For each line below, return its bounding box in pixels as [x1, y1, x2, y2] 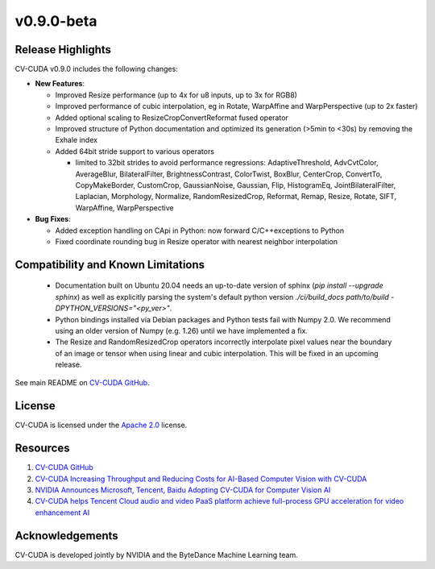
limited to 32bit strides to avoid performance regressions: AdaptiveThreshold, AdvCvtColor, [75, 158, 379, 168]
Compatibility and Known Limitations [14, 258, 205, 272]
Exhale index [55, 135, 98, 145]
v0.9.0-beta [14, 12, 97, 30]
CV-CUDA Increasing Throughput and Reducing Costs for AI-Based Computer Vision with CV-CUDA [35, 474, 367, 484]
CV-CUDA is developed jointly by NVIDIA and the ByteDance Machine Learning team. [14, 550, 298, 559]
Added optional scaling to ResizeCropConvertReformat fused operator [55, 113, 289, 123]
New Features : [35, 79, 85, 89]
